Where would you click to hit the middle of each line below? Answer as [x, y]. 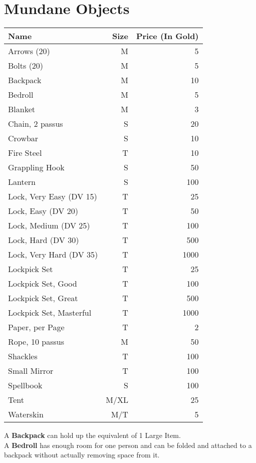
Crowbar [23, 138]
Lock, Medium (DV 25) [49, 225]
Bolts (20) [26, 66]
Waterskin [26, 414]
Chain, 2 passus [36, 124]
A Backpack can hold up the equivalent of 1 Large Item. [92, 435]
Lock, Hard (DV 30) [44, 240]
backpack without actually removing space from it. [82, 455]
